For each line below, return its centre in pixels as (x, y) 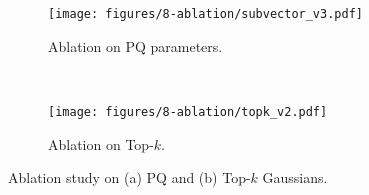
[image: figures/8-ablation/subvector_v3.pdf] (205, 14)
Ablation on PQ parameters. (135, 45)
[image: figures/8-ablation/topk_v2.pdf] (188, 111)
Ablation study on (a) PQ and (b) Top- (129, 177)
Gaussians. (295, 177)
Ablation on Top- (101, 143)
